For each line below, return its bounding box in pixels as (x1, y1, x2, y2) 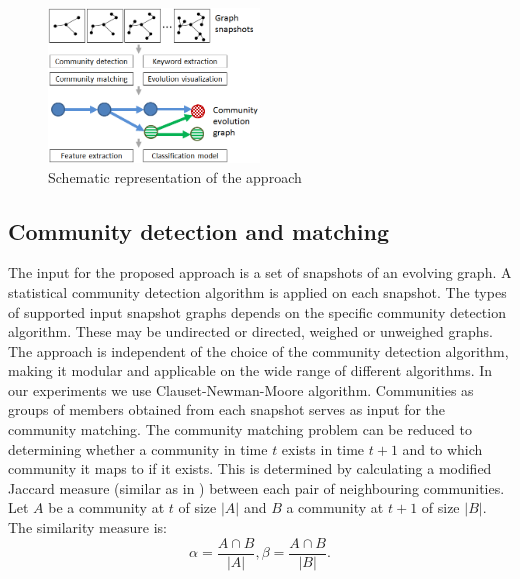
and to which (402, 438, 483, 459)
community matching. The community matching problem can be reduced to (8, 419, 473, 440)
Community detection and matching (8, 215, 389, 246)
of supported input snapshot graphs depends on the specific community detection (8, 301, 506, 322)
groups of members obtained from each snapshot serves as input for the (8, 399, 446, 420)
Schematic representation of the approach (48, 166, 302, 187)
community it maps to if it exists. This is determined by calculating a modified (8, 458, 492, 479)
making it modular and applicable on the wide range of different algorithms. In (8, 360, 493, 381)
